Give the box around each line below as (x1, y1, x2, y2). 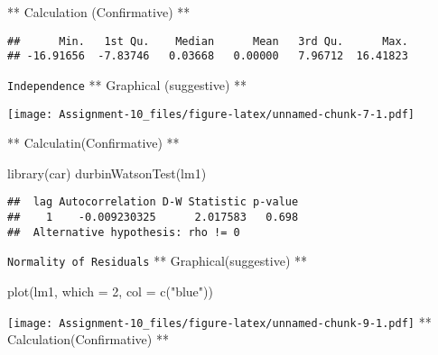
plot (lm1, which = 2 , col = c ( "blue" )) (7, 282, 213, 301)
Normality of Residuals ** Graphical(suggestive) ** (7, 251, 308, 270)
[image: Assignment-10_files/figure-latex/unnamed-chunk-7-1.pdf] (7, 107, 415, 121)
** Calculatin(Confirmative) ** (7, 133, 180, 152)
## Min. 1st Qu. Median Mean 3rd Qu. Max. (7, 34, 408, 48)
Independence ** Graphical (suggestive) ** (7, 75, 247, 94)
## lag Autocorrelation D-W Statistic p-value (7, 196, 299, 209)
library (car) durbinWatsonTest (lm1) (7, 163, 207, 182)
